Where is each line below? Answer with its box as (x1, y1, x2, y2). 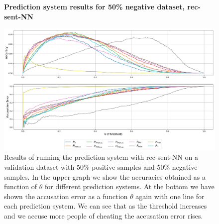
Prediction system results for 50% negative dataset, (4, 1, 185, 11)
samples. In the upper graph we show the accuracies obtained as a (4, 171, 206, 182)
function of (4, 181, 37, 192)
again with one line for (135, 191, 205, 201)
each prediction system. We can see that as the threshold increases (4, 201, 207, 211)
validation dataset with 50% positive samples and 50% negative (4, 162, 198, 172)
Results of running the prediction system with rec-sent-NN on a (4, 152, 198, 162)
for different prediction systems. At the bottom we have (45, 181, 215, 192)
